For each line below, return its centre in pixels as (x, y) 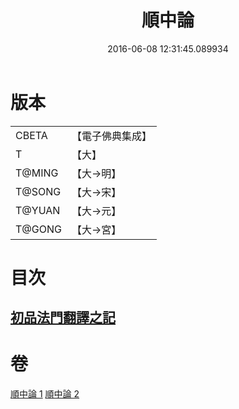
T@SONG (38, 191)
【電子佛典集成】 (111, 136)
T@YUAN (38, 210)
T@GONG (38, 229)
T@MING (37, 173)
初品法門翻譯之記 (63, 317)
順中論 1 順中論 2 (45, 394)
